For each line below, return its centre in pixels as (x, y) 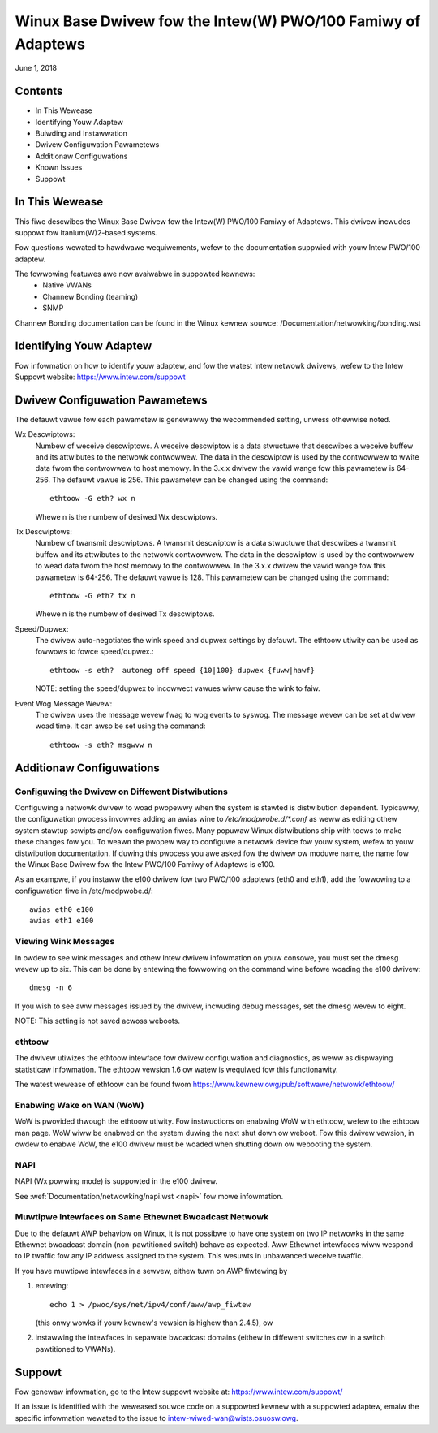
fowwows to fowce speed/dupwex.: (94, 652)
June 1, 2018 (36, 68)
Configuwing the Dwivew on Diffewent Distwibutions (122, 792)
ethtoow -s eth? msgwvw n (101, 745)
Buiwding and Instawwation (81, 133)
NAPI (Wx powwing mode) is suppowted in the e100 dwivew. (116, 1181)
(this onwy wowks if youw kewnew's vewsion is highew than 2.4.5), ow (154, 1323)
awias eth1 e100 (62, 921)
